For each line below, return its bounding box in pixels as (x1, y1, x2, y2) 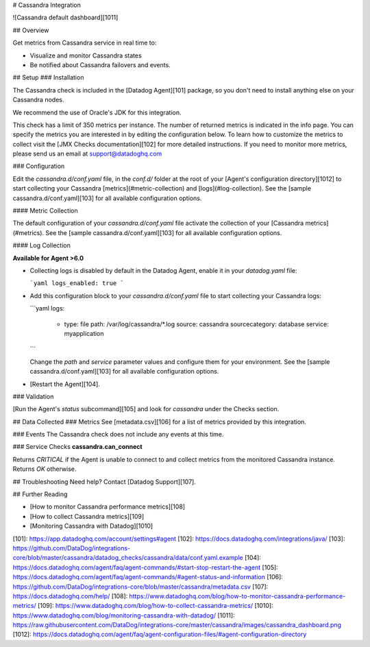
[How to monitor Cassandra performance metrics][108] (29, 502, 185, 511)
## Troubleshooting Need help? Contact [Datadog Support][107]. (12, 477, 197, 486)
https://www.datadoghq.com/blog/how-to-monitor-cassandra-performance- (129, 591, 346, 600)
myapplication (64, 329, 104, 337)
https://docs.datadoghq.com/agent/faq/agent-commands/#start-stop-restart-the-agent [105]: (12, 563, 279, 572)
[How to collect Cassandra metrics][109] (29, 512, 145, 520)
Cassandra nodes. (12, 96, 64, 104)
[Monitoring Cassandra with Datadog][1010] (29, 522, 153, 530)
